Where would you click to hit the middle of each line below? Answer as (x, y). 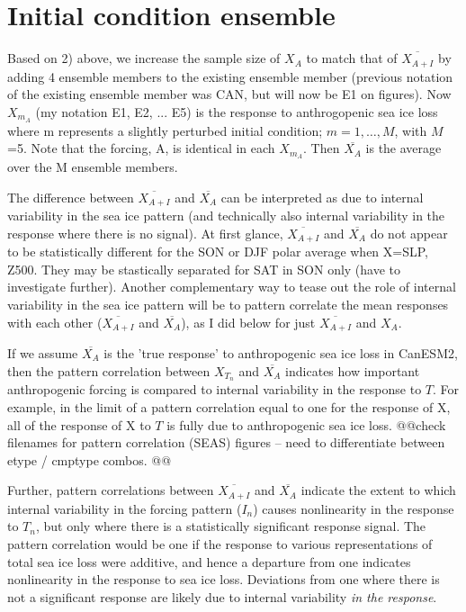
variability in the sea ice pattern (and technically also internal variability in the (226, 216)
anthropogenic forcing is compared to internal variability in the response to (215, 389)
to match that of (352, 58)
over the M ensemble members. (93, 167)
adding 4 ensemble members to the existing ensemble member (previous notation (230, 76)
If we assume (43, 353)
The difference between (71, 197)
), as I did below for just (248, 322)
